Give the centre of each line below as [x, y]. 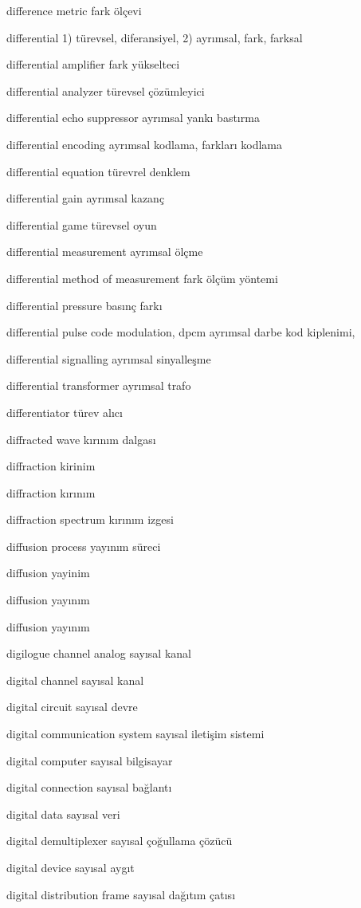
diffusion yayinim [48, 573]
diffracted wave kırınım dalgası [81, 439]
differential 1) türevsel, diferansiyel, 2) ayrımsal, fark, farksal [155, 37]
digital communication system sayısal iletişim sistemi [135, 734]
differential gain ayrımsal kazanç [86, 198]
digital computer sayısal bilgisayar [90, 760]
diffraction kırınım [51, 492]
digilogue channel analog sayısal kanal [99, 653]
